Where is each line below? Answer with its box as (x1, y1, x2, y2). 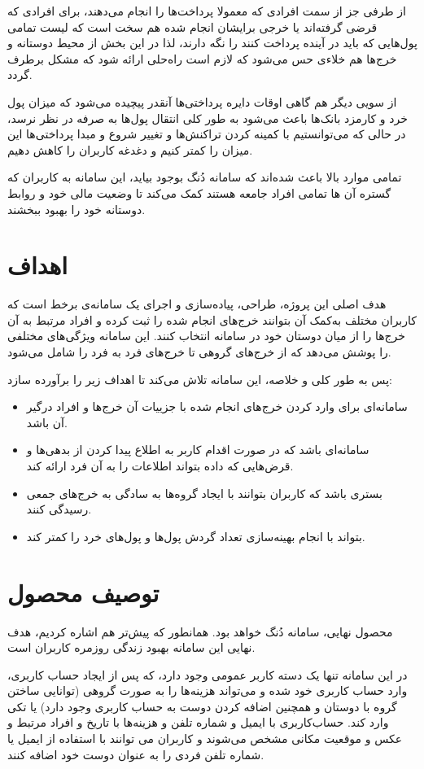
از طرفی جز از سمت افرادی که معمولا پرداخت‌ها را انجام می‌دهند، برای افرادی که (7, 2, 406, 19)
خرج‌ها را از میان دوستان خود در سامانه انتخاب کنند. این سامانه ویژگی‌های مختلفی (7, 327, 405, 344)
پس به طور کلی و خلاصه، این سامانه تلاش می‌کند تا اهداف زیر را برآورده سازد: (7, 370, 392, 387)
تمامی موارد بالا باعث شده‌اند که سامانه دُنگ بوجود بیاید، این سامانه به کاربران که (7, 168, 402, 186)
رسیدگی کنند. (26, 500, 92, 518)
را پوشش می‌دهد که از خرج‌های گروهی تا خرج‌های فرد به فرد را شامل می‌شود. (7, 343, 391, 360)
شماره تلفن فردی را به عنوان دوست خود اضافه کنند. (7, 745, 264, 762)
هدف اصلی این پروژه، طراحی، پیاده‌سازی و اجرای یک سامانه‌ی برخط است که (7, 295, 387, 312)
